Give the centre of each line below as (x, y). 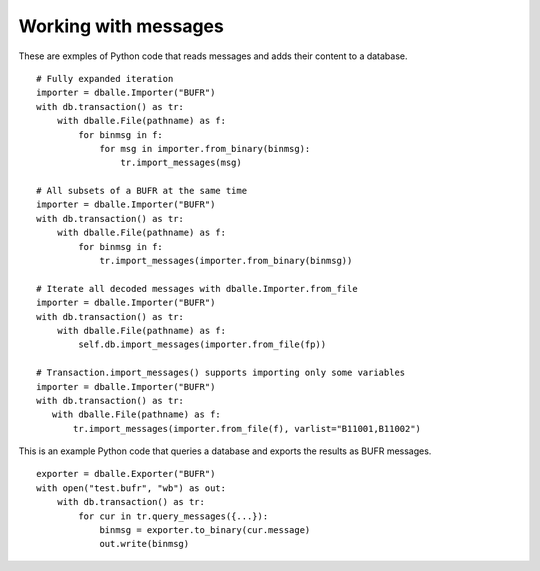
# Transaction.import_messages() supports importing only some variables (221, 373)
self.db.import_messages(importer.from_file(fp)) (202, 344)
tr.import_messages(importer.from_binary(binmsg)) (226, 261)
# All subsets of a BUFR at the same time (142, 191)
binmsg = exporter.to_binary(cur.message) (205, 530)
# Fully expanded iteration (105, 78)
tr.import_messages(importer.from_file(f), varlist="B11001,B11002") (247, 428)
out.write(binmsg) (144, 544)
